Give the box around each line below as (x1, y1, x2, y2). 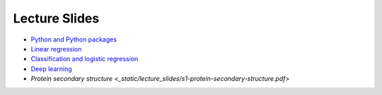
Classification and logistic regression (30, 55, 139, 63)
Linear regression (30, 44, 82, 53)
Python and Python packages (30, 35, 117, 44)
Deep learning (30, 64, 72, 73)
